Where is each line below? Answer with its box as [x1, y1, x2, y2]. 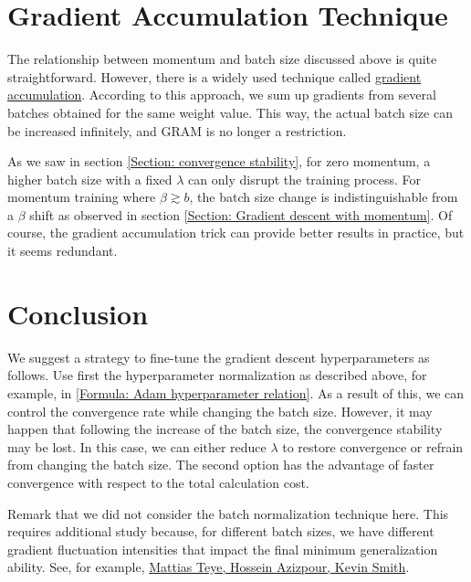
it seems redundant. [7, 241, 118, 260]
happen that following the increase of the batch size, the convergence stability [7, 419, 443, 439]
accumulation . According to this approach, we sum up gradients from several [7, 85, 436, 104]
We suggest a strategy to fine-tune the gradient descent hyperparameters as [7, 347, 430, 366]
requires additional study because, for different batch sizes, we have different [7, 522, 434, 541]
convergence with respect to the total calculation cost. [7, 472, 309, 492]
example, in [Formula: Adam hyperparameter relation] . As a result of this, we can [7, 383, 465, 402]
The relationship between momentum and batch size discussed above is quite [7, 49, 437, 69]
